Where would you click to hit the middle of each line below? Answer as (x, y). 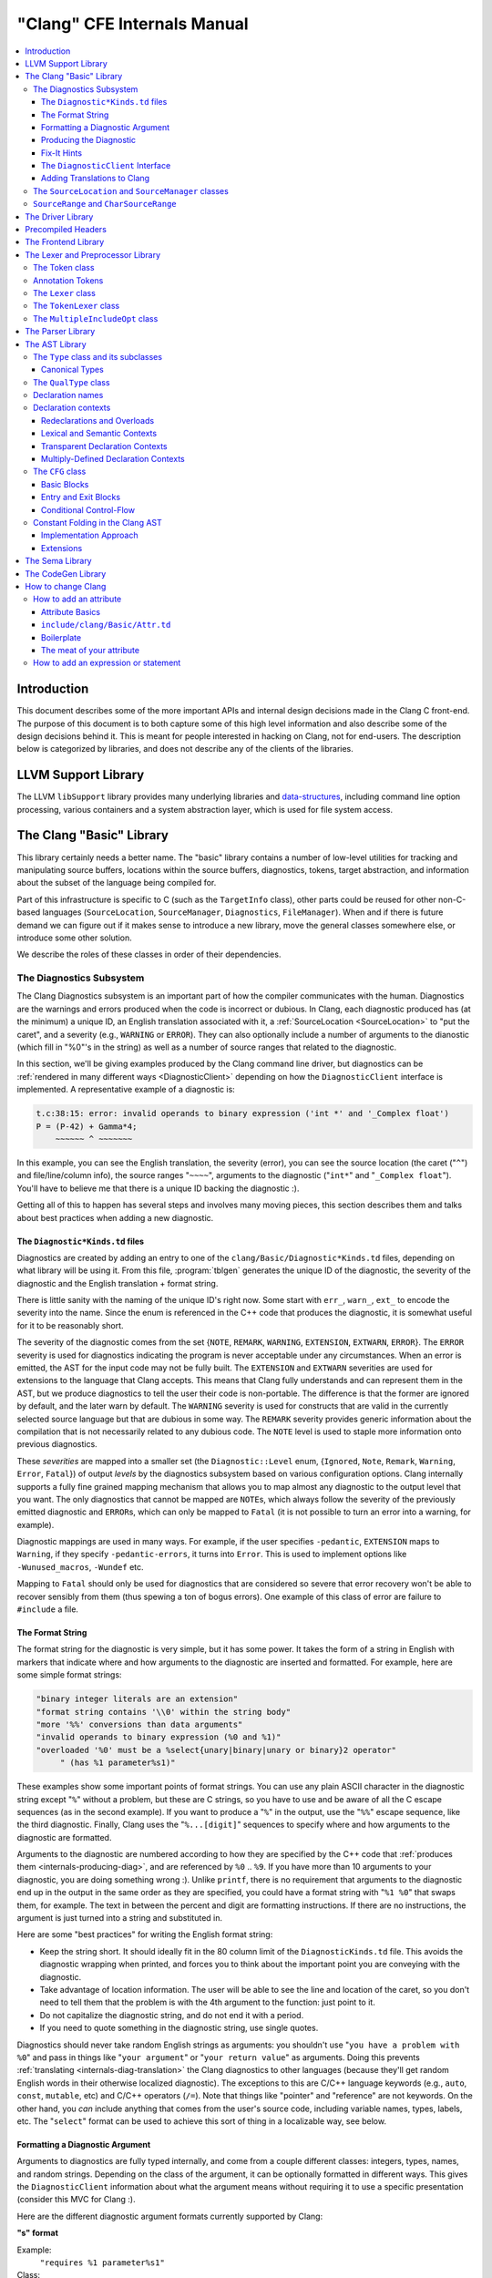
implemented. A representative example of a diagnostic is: (126, 1090)
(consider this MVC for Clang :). (76, 2200)
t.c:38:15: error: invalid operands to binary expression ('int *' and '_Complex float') (243, 1113)
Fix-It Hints (61, 153)
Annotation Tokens (68, 280)
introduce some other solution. (74, 938)
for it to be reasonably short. (70, 1325)
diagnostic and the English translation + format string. (118, 1283)
